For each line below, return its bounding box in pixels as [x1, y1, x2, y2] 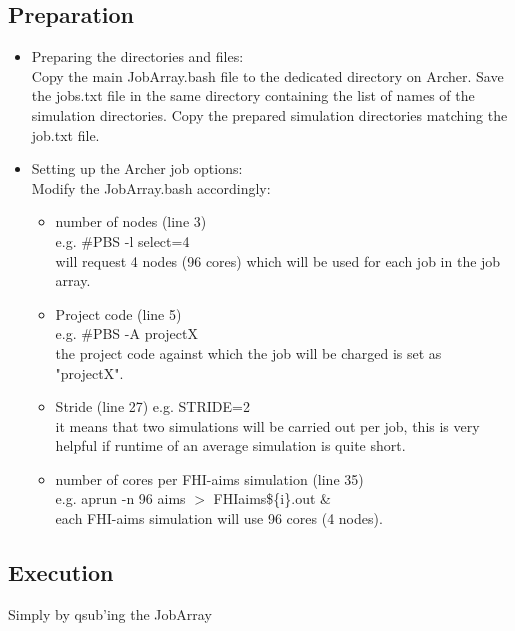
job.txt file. [31, 124, 100, 145]
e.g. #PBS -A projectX [55, 323, 198, 344]
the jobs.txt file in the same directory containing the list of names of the [31, 85, 475, 106]
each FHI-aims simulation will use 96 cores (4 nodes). [55, 508, 383, 529]
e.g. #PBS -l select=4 [55, 230, 190, 251]
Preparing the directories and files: [31, 46, 244, 67]
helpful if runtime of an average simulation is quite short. [55, 435, 406, 456]
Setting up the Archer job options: [31, 158, 243, 179]
